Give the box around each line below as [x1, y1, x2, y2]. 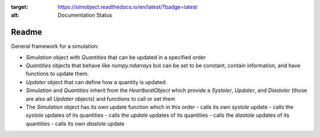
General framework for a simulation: [11, 43, 99, 50]
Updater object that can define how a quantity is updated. [25, 78, 167, 85]
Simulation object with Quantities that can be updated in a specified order [25, 53, 206, 60]
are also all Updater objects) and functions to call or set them [25, 95, 175, 102]
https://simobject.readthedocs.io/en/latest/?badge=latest [57, 4, 198, 10]
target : [11, 4, 28, 10]
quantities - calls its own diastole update [25, 120, 124, 127]
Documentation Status [57, 12, 113, 19]
